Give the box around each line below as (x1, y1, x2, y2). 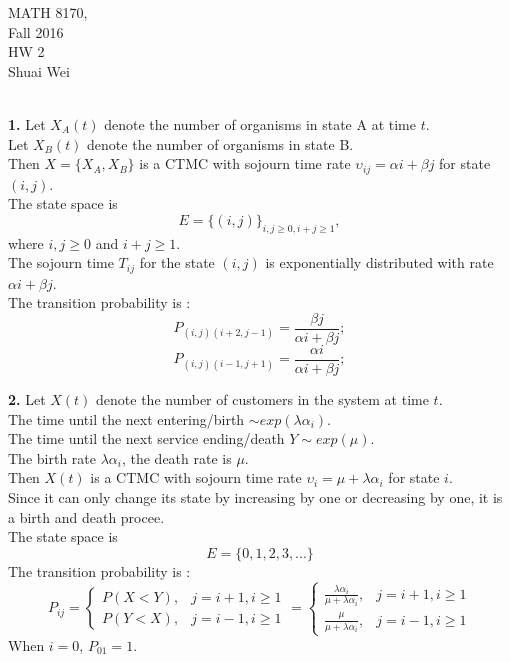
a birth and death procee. (8, 506, 165, 527)
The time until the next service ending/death (8, 428, 285, 449)
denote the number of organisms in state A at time (104, 113, 416, 134)
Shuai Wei (8, 60, 70, 81)
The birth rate (8, 447, 96, 468)
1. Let (8, 113, 46, 134)
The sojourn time (8, 252, 114, 273)
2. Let (8, 388, 46, 409)
